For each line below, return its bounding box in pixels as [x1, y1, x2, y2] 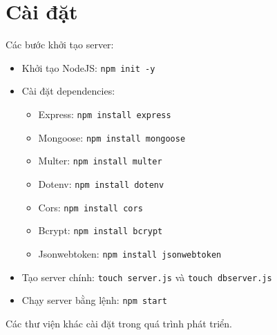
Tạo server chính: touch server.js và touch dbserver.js [21, 269, 272, 284]
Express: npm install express [38, 106, 171, 121]
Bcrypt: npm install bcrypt [38, 223, 163, 238]
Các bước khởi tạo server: [6, 37, 114, 52]
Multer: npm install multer [38, 153, 162, 168]
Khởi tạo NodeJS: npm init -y [21, 60, 155, 75]
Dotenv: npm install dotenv [38, 176, 164, 191]
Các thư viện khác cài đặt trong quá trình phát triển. [6, 316, 232, 330]
